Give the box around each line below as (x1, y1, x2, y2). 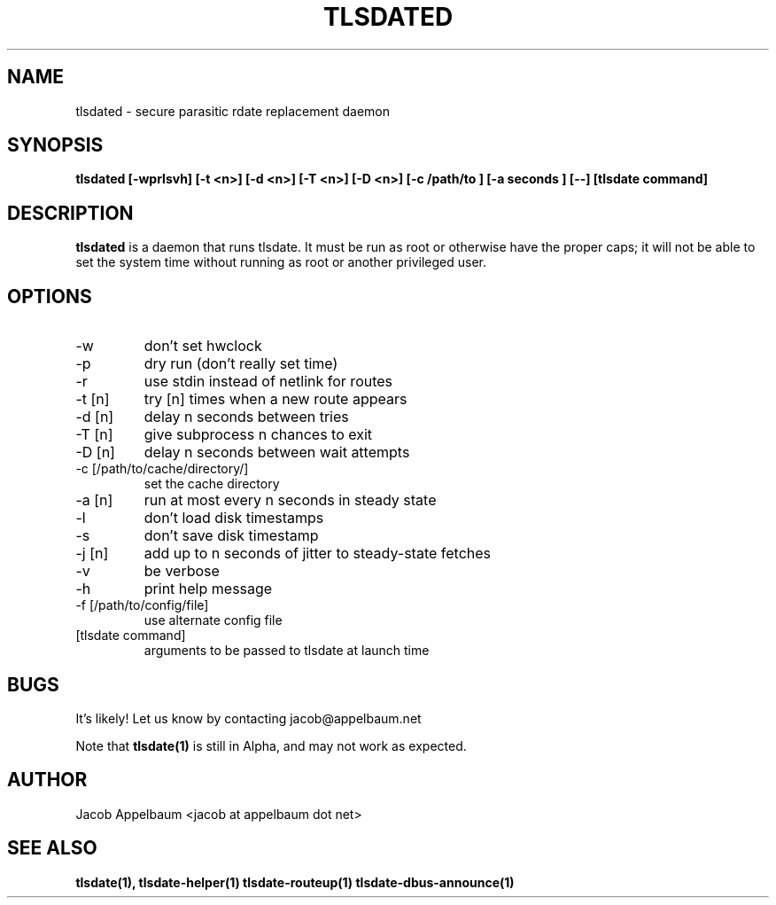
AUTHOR (7, 768, 88, 792)
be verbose (144, 562, 220, 581)
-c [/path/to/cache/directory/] (75, 461, 249, 477)
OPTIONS (7, 285, 92, 308)
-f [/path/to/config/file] (75, 597, 209, 613)
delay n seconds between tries (144, 408, 349, 426)
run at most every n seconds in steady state (144, 491, 437, 510)
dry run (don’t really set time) (144, 355, 338, 373)
